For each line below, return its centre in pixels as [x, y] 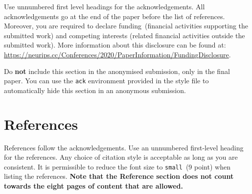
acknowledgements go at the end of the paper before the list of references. [115, 16]
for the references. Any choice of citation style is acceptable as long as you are [121, 157]
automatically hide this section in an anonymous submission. [95, 90]
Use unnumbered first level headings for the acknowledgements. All [104, 6]
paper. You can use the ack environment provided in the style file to [106, 81]
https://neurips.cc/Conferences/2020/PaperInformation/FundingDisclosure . [117, 54]
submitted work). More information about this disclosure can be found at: [115, 45]
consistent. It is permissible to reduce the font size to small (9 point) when [117, 166]
